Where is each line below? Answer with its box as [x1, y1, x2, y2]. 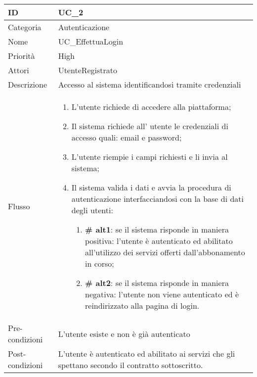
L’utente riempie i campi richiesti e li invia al [71, 151, 228, 162]
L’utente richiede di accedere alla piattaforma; [71, 101, 231, 112]
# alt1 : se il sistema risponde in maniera [85, 224, 229, 235]
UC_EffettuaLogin [58, 36, 124, 47]
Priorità [8, 50, 35, 61]
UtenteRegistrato [58, 64, 118, 76]
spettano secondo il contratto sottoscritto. [58, 359, 203, 371]
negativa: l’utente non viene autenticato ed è [85, 288, 239, 300]
